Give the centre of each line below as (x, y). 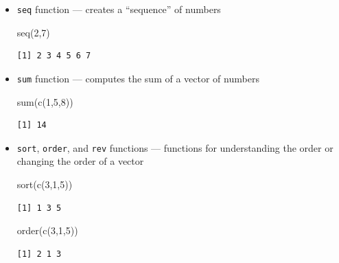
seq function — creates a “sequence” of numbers (119, 9)
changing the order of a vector (80, 161)
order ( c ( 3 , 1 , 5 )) (47, 230)
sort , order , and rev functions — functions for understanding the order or (175, 147)
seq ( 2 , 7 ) (33, 32)
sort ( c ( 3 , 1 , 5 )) (45, 184)
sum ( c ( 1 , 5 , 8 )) (45, 101)
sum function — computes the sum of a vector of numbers (138, 78)
